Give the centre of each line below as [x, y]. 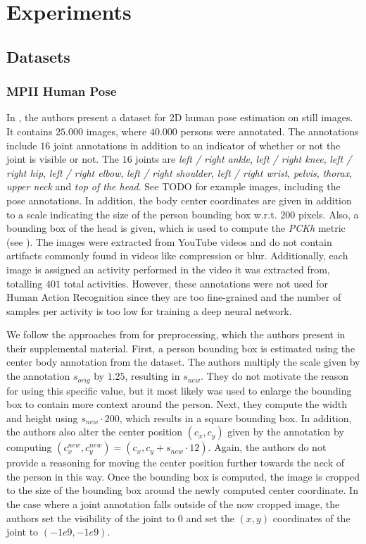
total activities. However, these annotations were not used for [196, 283]
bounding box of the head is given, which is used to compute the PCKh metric [176, 228]
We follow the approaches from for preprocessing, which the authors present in [176, 334]
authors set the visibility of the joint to [91, 518]
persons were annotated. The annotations [270, 131]
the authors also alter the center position [95, 432]
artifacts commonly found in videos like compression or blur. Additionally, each [177, 255]
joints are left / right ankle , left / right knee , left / [244, 159]
